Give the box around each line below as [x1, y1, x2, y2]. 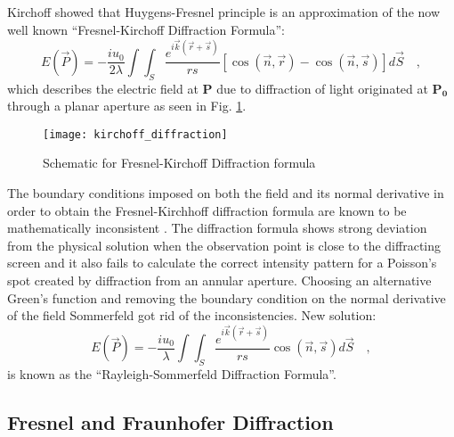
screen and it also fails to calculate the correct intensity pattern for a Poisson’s [7, 253, 437, 272]
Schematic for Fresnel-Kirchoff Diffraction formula [43, 153, 316, 172]
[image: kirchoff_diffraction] [43, 128, 228, 141]
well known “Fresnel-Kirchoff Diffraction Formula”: [7, 20, 285, 38]
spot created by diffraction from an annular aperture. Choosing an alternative [7, 270, 432, 289]
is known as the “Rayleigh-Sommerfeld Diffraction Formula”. [7, 365, 336, 383]
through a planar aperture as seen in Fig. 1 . [7, 96, 247, 115]
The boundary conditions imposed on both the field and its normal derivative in [7, 184, 444, 202]
